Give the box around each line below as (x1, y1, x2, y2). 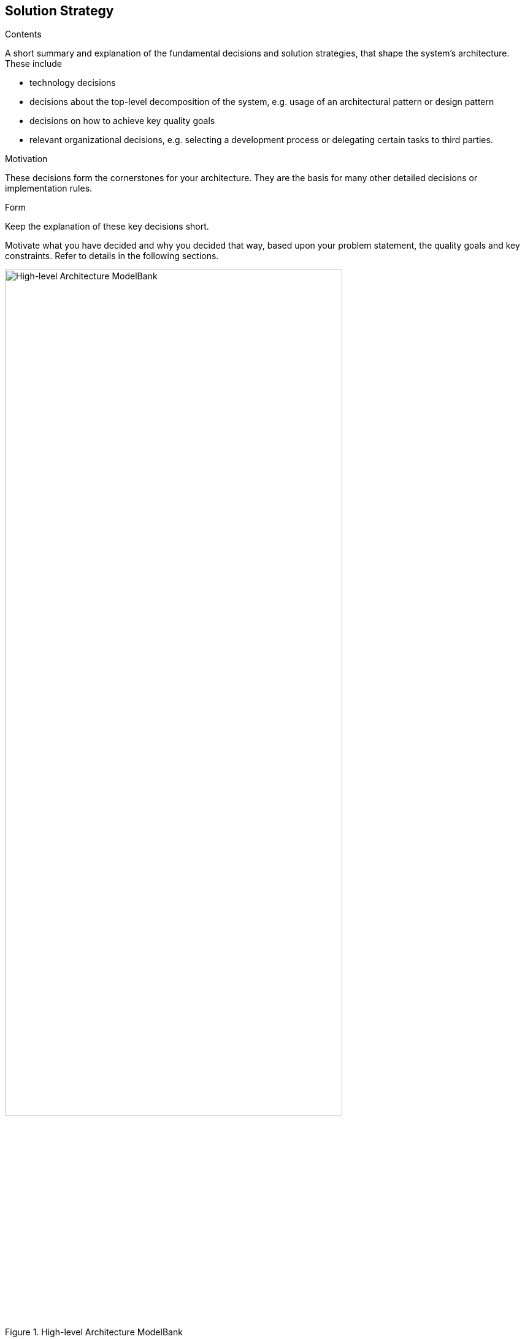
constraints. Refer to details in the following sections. (5, 250, 219, 262)
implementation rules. (5, 183, 93, 194)
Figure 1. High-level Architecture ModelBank (5, 1327, 183, 1338)
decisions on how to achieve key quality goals (29, 115, 215, 126)
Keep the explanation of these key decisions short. (5, 221, 209, 232)
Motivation (5, 153, 48, 165)
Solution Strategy (5, 3, 114, 18)
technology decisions (29, 77, 116, 88)
